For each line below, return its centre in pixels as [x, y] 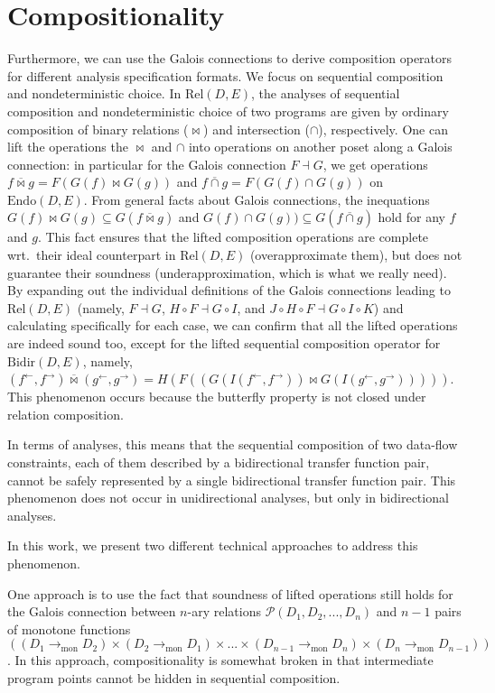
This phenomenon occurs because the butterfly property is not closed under [217, 397]
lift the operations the [68, 147]
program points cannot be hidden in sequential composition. [174, 677]
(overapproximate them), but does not [356, 255]
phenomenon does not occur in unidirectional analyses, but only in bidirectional [228, 498]
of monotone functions [69, 628]
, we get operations [375, 164]
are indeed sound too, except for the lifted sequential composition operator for [224, 343]
